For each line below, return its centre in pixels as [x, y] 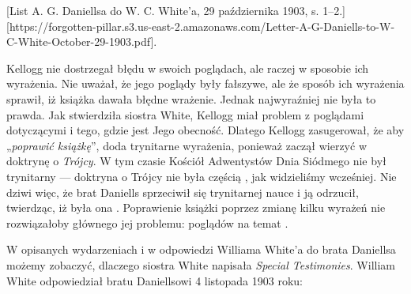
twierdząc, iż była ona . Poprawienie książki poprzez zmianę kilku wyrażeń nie [196, 207]
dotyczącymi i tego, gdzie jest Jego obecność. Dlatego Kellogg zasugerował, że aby [205, 130]
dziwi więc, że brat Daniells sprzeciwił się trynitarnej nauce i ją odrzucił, [183, 192]
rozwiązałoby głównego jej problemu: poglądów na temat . [147, 222]
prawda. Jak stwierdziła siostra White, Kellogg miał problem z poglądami [185, 114]
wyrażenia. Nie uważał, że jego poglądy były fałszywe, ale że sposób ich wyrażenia [205, 83]
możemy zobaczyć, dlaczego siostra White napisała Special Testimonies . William [201, 264]
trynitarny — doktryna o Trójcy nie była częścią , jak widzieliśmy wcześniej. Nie [202, 176]
